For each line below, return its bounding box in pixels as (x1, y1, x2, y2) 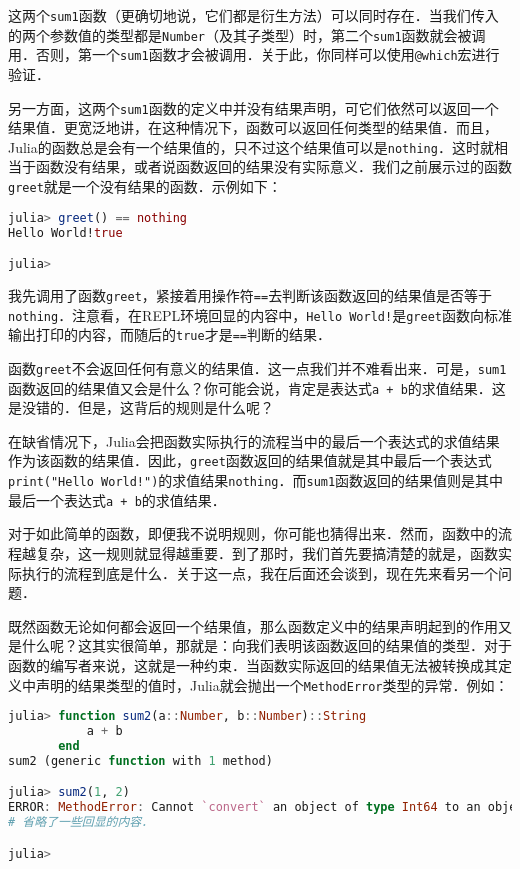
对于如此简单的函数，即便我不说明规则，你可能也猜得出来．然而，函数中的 (8, 523, 498, 544)
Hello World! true (8, 225, 123, 240)
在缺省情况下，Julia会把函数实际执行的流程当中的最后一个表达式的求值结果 (8, 430, 500, 451)
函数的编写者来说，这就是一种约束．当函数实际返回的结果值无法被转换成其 (8, 655, 498, 675)
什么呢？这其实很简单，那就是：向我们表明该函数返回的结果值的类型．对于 (21, 635, 512, 656)
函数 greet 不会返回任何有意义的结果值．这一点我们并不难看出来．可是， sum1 (8, 357, 507, 378)
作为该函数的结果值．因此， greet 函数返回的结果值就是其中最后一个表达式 (8, 450, 492, 471)
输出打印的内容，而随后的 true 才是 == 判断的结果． (8, 324, 331, 345)
